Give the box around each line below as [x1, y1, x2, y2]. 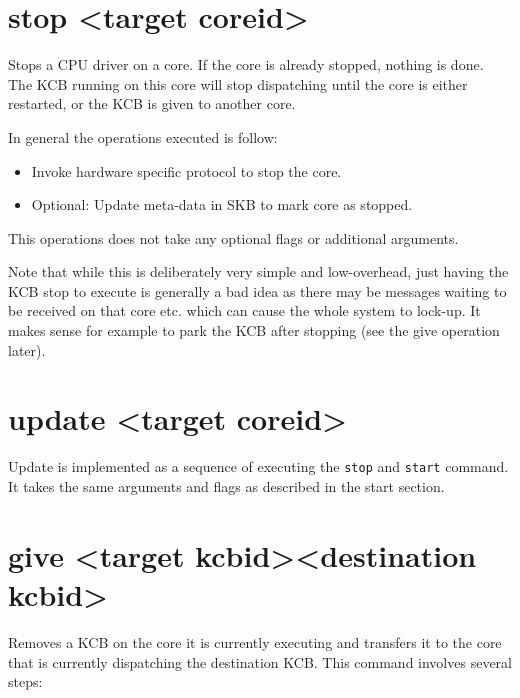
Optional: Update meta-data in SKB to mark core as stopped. [31, 194, 413, 215]
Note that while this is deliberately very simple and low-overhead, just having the [8, 261, 509, 282]
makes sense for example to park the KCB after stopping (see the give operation [8, 320, 500, 341]
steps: [8, 671, 43, 692]
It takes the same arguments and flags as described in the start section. [8, 476, 445, 497]
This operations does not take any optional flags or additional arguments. [8, 227, 459, 248]
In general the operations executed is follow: [8, 126, 278, 147]
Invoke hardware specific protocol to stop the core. [31, 160, 342, 181]
